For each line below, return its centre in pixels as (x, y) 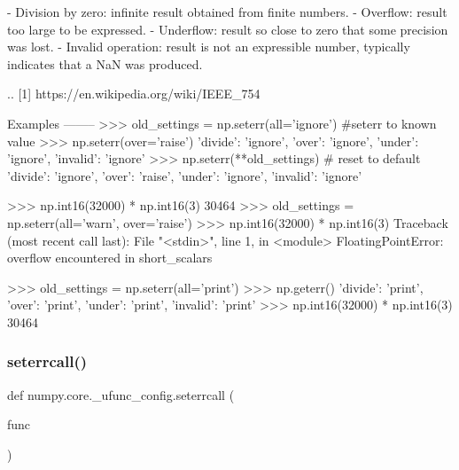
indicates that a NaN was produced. (105, 63)
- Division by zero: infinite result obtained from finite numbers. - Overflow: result (227, 12)
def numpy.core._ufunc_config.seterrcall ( (121, 394)
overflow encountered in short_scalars (110, 258)
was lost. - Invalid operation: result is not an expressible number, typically (209, 47)
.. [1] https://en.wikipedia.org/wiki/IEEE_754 (134, 94)
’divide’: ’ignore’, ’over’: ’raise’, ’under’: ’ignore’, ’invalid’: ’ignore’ (185, 175)
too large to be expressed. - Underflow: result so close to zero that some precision (228, 29)
